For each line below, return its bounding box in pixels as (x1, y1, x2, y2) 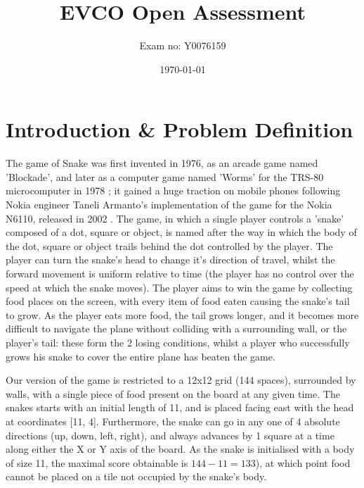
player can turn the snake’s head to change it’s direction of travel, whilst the (6, 252, 335, 267)
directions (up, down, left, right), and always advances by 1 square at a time (6, 427, 334, 442)
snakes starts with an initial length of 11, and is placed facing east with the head (6, 400, 354, 415)
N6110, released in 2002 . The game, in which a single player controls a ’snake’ (6, 211, 344, 225)
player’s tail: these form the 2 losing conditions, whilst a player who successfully (6, 334, 350, 349)
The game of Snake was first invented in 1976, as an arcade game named (6, 156, 318, 170)
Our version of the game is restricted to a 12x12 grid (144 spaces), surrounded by (6, 373, 356, 387)
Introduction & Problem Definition (6, 115, 353, 144)
